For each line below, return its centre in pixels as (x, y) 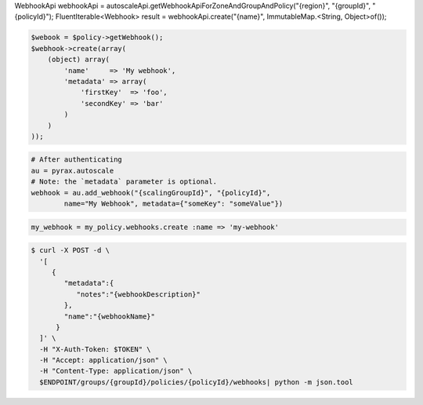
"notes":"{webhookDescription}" (139, 294)
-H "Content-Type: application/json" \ (116, 371)
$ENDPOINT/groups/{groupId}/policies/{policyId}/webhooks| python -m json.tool (197, 382)
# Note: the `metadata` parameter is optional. (124, 182)
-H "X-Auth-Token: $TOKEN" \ (96, 349)
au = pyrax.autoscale (72, 170)
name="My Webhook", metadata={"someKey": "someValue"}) (174, 204)
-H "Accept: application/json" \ (103, 360)
